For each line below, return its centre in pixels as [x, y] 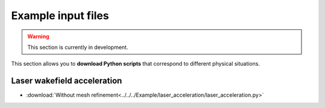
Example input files [60, 16]
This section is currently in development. [78, 47]
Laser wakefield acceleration [67, 81]
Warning [38, 36]
